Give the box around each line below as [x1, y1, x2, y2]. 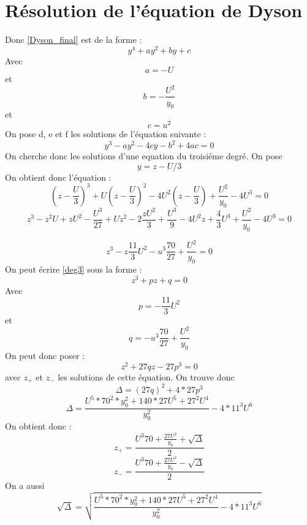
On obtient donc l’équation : [5, 170, 112, 183]
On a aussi [5, 479, 45, 492]
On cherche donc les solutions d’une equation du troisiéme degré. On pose [5, 149, 282, 162]
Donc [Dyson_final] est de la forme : [5, 33, 142, 46]
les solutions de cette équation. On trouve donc [58, 370, 235, 383]
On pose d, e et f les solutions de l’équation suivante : [5, 127, 207, 140]
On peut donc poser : [5, 349, 85, 362]
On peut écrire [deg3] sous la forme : [5, 262, 142, 275]
